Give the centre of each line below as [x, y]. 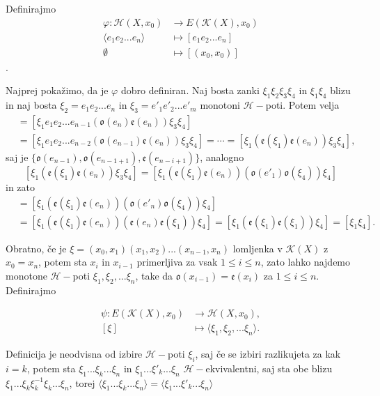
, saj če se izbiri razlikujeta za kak [268, 354]
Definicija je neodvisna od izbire [74, 354]
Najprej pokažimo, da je [57, 90]
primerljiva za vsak [177, 262]
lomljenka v [258, 248]
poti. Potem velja [302, 105]
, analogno [222, 157]
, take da [154, 275]
